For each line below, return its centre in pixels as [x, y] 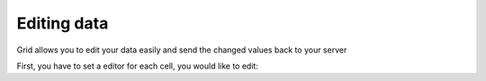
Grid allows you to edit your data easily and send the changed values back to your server [182, 50]
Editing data [63, 23]
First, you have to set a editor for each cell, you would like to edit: [137, 66]
